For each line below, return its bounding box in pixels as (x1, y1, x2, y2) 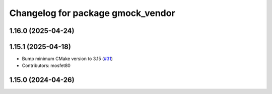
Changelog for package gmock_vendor (9, 7, 176, 18)
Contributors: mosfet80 (22, 62, 71, 68)
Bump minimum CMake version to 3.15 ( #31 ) (22, 55, 113, 62)
